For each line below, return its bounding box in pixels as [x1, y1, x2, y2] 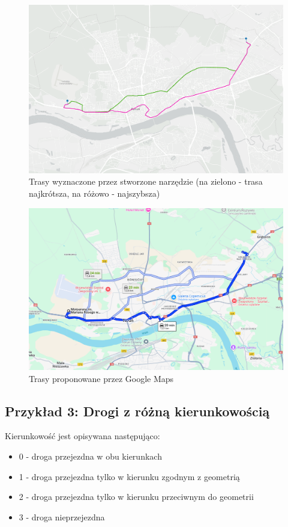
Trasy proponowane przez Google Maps [29, 372, 174, 384]
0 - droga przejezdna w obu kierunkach [19, 450, 162, 463]
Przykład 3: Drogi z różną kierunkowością [5, 401, 270, 420]
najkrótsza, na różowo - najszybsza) [29, 186, 160, 199]
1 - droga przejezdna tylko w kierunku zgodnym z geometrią [19, 470, 240, 482]
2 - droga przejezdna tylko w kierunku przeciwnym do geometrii [19, 490, 254, 503]
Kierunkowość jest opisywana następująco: [5, 430, 160, 442]
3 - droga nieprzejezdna [19, 510, 105, 523]
